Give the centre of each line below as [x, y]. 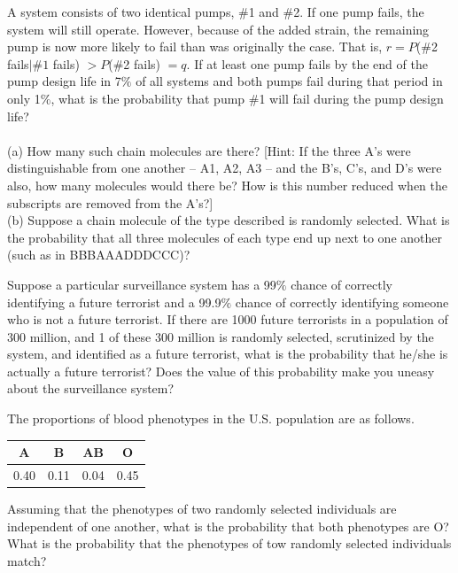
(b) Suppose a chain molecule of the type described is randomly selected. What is [229, 220]
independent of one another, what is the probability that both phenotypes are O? [228, 526]
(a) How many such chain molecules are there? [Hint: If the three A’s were [209, 150]
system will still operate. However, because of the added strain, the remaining [218, 29]
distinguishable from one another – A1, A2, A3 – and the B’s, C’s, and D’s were [225, 168]
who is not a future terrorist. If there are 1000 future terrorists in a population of [228, 319]
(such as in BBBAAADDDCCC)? [99, 255]
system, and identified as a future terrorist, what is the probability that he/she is [228, 354]
